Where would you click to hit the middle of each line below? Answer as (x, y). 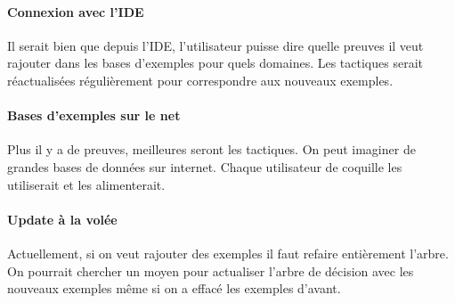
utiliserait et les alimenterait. (86, 184)
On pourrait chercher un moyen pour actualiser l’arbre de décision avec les (211, 270)
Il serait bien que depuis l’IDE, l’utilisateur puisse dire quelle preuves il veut (215, 45)
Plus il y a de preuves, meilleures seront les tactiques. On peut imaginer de (211, 149)
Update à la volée (62, 219)
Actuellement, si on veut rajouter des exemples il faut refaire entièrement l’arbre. (228, 253)
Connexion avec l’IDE (76, 11)
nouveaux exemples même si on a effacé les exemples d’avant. (174, 288)
